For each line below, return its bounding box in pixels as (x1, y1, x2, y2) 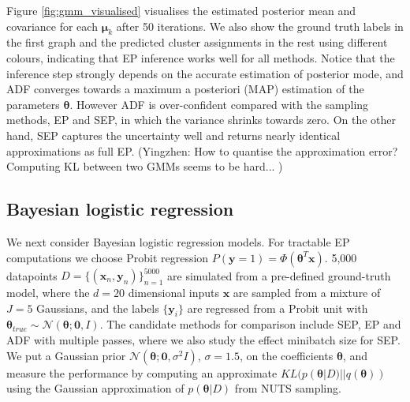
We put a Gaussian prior (6, 347, 126, 363)
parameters (6, 96, 60, 112)
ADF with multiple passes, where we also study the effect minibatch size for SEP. (6, 332, 401, 348)
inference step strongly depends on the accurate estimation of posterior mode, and (6, 65, 404, 81)
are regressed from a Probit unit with (187, 299, 368, 316)
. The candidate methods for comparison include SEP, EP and (99, 316, 401, 332)
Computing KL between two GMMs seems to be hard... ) (6, 158, 283, 175)
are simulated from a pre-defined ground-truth (167, 267, 391, 284)
